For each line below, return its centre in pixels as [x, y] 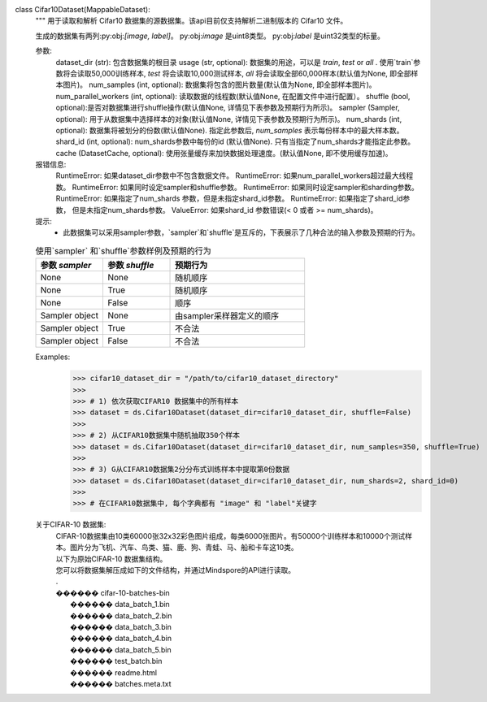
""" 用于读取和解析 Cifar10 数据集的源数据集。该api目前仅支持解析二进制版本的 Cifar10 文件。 [191, 21]
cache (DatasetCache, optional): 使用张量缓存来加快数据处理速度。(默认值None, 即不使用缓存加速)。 [224, 153]
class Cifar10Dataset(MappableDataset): [83, 9]
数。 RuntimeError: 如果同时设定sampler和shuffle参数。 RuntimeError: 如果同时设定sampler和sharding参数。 [237, 187]
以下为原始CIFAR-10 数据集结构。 [111, 559]
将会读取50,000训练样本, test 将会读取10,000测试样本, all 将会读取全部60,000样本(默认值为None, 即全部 [237, 73]
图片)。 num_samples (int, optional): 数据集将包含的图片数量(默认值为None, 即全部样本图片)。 [220, 84]
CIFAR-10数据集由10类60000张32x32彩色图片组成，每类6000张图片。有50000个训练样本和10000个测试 [230, 535]
